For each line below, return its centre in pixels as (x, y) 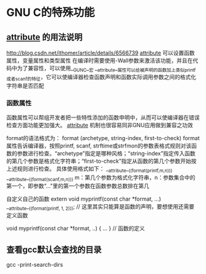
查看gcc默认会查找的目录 (54, 249)
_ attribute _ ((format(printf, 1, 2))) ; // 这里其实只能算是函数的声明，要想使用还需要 (101, 207)
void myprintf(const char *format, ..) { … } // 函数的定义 (76, 228)
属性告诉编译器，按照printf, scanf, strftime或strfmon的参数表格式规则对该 (99, 146)
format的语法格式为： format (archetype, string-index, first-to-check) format (103, 138)
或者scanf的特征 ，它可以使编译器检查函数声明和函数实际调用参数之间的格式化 (101, 77)
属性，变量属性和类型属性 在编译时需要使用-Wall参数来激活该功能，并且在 (100, 61)
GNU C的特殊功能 (51, 13)
